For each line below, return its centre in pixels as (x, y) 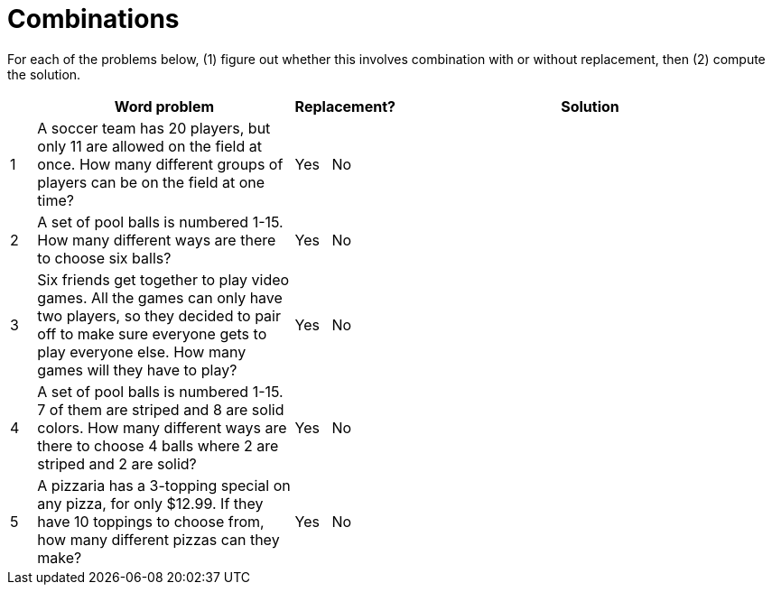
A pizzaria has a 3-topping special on (164, 485)
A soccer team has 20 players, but (154, 128)
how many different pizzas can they (158, 539)
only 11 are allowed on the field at (149, 146)
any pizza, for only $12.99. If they (150, 503)
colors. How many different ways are (162, 427)
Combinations (93, 19)
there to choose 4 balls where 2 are (158, 445)
